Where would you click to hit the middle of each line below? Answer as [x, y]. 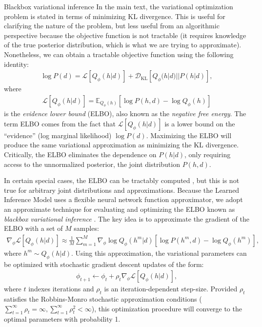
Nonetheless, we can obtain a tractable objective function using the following [119, 54]
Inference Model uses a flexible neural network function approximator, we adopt [123, 199]
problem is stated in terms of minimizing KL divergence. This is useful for [115, 16]
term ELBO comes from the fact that [60, 123]
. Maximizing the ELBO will [189, 135]
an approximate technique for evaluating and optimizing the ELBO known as [120, 209]
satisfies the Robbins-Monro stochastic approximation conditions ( [103, 299]
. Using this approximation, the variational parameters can [159, 253]
